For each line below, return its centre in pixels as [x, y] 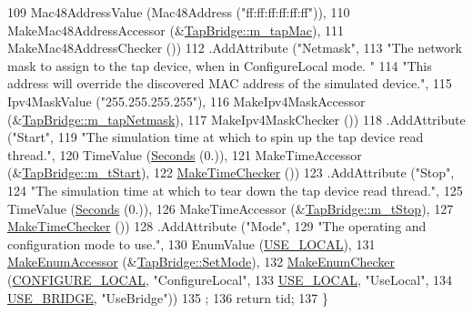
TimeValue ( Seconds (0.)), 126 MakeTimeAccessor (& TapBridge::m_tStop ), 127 [231, 208]
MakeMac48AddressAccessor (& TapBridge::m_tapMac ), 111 [176, 30]
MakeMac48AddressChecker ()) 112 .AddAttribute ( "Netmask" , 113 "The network [235, 48]
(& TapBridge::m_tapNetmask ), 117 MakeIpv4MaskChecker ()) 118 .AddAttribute [236, 119]
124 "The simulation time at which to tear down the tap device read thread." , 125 [235, 190]
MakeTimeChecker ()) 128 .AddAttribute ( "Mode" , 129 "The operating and [217, 226]
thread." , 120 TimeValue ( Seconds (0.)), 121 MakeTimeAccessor [185, 154]
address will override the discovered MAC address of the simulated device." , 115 [230, 83]
